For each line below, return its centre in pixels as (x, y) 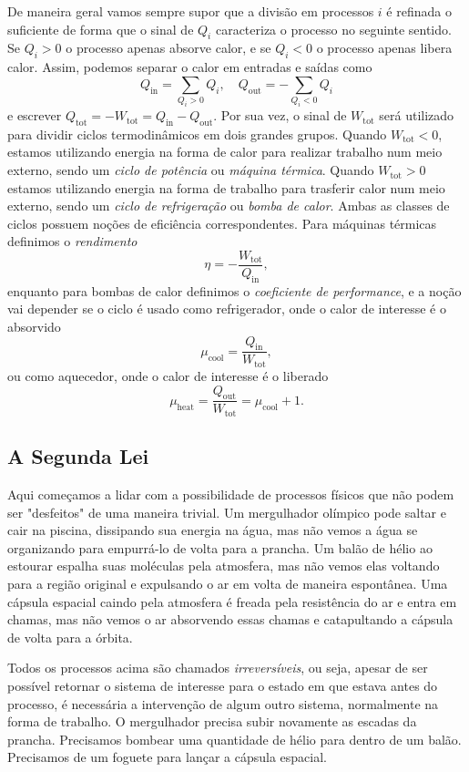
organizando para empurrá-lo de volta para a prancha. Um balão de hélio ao (220, 547)
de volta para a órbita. (70, 637)
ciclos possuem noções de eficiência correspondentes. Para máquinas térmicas (222, 223)
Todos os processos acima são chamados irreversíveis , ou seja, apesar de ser (218, 668)
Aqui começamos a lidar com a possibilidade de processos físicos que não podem (231, 494)
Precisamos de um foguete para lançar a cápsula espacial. (167, 757)
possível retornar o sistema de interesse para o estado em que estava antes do (223, 685)
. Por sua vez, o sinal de (280, 115)
